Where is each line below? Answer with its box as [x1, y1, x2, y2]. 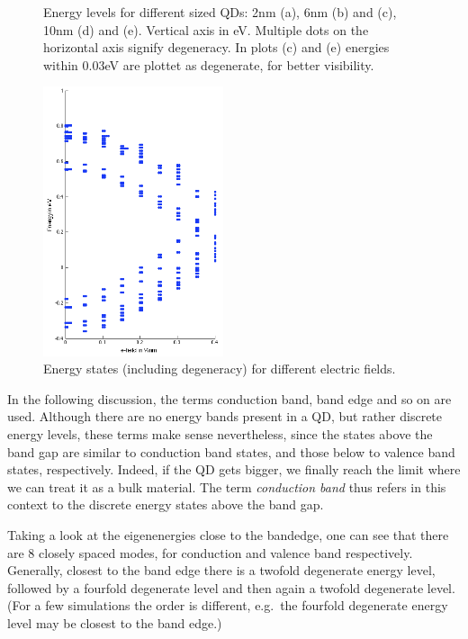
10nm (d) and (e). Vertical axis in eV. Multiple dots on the [43, 20, 369, 39]
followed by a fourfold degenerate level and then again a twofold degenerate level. [7, 578, 455, 597]
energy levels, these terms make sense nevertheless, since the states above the [7, 424, 433, 443]
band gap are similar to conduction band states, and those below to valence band [7, 442, 455, 461]
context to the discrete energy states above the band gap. [7, 495, 324, 514]
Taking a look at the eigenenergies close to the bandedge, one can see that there [7, 525, 449, 544]
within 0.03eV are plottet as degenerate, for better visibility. [43, 55, 374, 74]
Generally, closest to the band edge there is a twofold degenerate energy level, [7, 561, 436, 580]
